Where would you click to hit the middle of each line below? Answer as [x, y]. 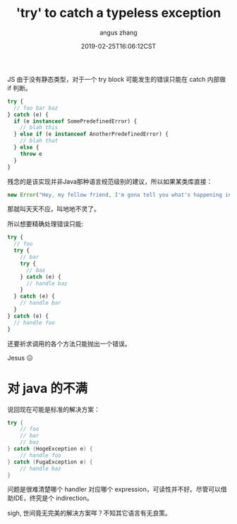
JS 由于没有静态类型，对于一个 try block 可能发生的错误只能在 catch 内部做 [117, 79]
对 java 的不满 [48, 388]
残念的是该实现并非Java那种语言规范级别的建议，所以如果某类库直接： [110, 181]
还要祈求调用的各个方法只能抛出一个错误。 [69, 343]
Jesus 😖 [20, 358]
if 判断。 [19, 88]
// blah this [39, 128]
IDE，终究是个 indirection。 [53, 498]
